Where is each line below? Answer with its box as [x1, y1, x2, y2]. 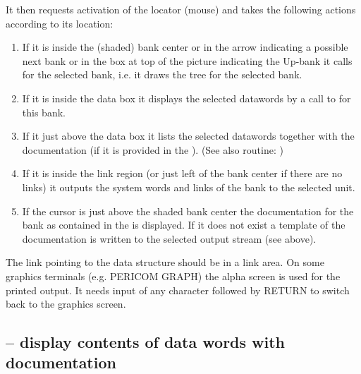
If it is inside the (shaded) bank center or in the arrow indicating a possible [22, 40, 348, 54]
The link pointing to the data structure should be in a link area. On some [6, 255, 324, 270]
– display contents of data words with [6, 331, 286, 353]
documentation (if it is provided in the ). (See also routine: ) [22, 142, 283, 157]
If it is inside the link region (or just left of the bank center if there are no [22, 166, 343, 181]
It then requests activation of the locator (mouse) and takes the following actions [6, 2, 356, 16]
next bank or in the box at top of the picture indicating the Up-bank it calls [22, 53, 353, 68]
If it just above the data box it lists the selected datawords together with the [22, 128, 355, 143]
